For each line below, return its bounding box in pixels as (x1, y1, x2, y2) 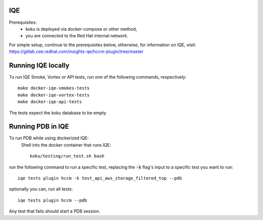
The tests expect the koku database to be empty (9, 110, 107, 116)
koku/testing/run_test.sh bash (30, 153, 105, 159)
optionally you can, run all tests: (9, 186, 73, 192)
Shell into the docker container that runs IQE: (21, 142, 112, 148)
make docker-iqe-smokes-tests (18, 85, 90, 91)
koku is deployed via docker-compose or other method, (25, 26, 137, 32)
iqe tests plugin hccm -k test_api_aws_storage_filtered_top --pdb (18, 175, 182, 181)
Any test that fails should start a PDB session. (9, 208, 100, 214)
